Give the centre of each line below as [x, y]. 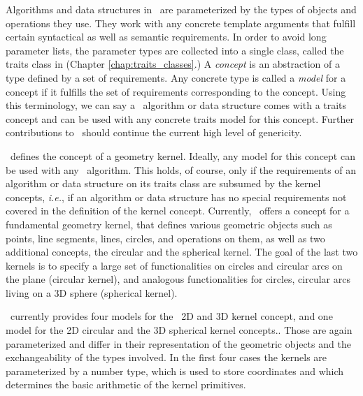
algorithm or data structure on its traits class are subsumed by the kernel [163, 183]
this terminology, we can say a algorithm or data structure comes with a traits [176, 105]
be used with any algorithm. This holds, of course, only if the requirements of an [181, 169]
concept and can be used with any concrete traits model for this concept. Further [180, 118]
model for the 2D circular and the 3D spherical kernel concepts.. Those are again [179, 330]
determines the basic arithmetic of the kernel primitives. [126, 384]
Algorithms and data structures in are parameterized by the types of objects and [181, 9]
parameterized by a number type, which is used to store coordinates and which [175, 371]
